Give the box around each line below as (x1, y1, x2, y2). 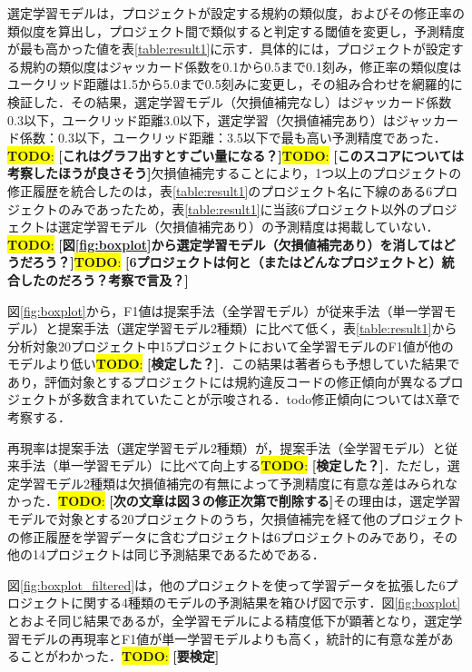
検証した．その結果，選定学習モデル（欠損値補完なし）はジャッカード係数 (7, 92, 452, 111)
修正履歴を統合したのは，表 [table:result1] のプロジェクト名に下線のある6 (7, 181, 433, 200)
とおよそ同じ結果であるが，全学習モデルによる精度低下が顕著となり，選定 (7, 611, 450, 629)
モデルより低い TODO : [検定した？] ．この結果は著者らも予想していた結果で (7, 354, 460, 373)
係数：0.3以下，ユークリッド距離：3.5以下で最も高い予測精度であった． (19, 128, 447, 147)
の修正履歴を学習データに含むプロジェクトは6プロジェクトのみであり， (7, 527, 432, 546)
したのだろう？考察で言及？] (19, 270, 189, 289)
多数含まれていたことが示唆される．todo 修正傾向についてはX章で (70, 390, 461, 409)
